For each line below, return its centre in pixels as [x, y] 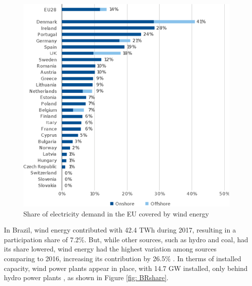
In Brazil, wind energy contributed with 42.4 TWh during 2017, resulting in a [120, 230]
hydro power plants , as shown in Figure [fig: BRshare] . [86, 277]
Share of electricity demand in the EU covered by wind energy [116, 213]
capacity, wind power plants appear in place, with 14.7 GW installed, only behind [126, 268]
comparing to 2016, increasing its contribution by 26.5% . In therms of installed [123, 258]
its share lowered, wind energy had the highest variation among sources [110, 249]
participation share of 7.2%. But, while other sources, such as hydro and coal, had [126, 239]
